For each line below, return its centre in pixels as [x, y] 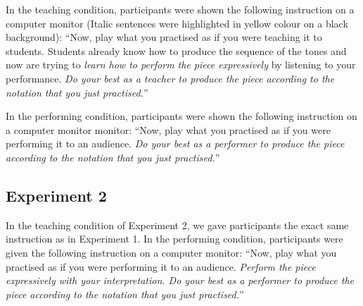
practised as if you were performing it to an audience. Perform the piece [161, 266]
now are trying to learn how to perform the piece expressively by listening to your [181, 65]
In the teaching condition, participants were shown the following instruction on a [180, 9]
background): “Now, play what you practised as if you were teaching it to [164, 37]
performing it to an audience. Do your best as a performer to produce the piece [175, 143]
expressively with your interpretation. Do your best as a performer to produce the [180, 280]
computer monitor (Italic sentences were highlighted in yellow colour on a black [177, 23]
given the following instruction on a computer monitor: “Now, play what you [171, 252]
